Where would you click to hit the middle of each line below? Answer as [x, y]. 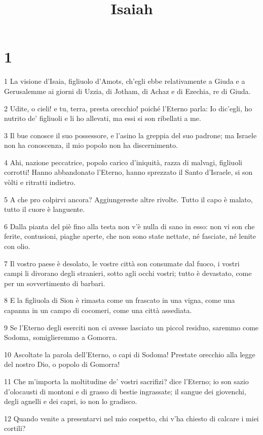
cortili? [15, 428]
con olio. [17, 246]
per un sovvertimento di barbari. [55, 283]
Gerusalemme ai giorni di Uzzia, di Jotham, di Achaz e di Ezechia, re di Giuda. [127, 91]
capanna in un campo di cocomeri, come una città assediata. [98, 310]
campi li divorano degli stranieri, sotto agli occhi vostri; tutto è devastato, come [128, 273]
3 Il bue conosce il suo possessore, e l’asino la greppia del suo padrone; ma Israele [130, 135]
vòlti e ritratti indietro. [40, 182]
